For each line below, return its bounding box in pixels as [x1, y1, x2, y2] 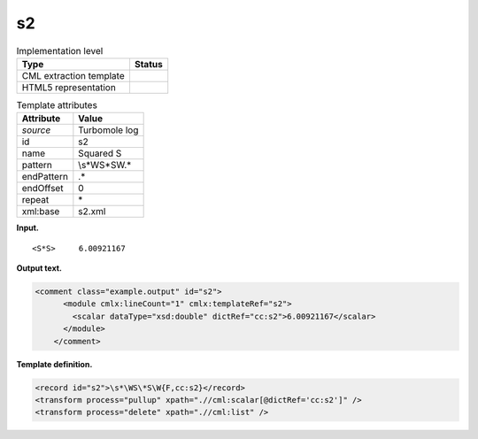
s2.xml [78, 205, 106, 218]
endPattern [21, 171, 68, 183]
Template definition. [16, 358, 93, 369]
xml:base [21, 205, 60, 218]
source [21, 124, 51, 136]
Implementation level [16, 44, 104, 57]
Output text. [16, 263, 62, 273]
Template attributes [16, 99, 97, 112]
